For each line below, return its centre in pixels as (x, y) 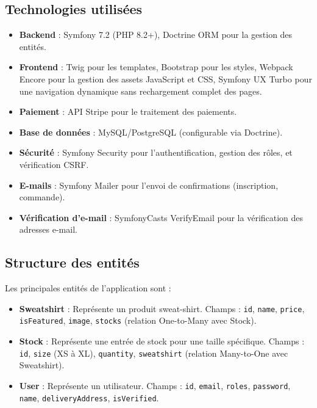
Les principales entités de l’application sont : (88, 288)
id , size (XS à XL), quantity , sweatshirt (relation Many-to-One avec (154, 353)
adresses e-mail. (48, 229)
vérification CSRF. (54, 164)
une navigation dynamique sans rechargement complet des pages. (141, 91)
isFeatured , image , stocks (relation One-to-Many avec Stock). (138, 320)
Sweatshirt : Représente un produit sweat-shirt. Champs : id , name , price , (162, 308)
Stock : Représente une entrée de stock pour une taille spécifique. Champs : (162, 341)
